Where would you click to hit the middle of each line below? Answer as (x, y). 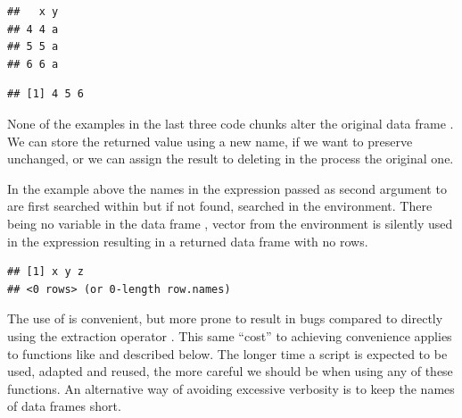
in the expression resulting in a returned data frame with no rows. (188, 241)
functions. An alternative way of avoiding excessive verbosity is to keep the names (231, 388)
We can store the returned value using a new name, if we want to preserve (210, 141)
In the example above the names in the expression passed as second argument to (227, 188)
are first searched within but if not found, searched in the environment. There (220, 206)
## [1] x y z (45, 272)
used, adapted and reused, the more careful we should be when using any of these (230, 371)
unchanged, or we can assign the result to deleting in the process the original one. (231, 159)
